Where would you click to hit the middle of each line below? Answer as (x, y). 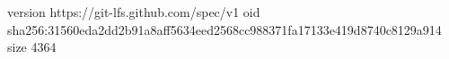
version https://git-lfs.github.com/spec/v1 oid (134, 12)
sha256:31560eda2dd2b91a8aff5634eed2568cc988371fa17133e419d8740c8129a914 (224, 29)
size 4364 (32, 47)
